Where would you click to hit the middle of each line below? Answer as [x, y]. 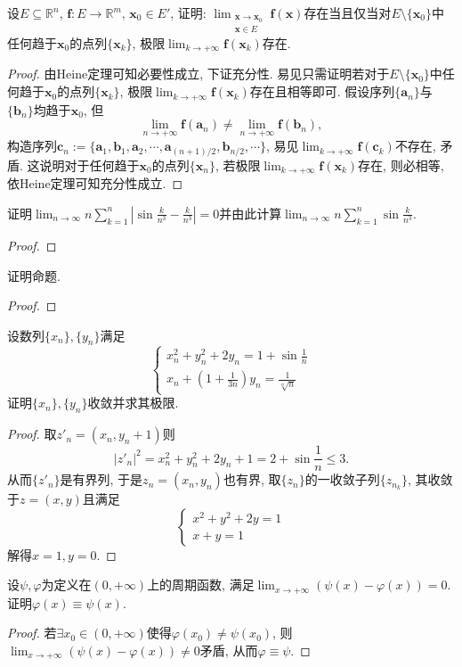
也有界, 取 [252, 479]
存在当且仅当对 [348, 12]
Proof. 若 [32, 633]
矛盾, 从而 [229, 651]
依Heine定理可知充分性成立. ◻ [95, 183]
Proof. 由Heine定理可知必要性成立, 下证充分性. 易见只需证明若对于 [199, 74]
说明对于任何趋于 [89, 165]
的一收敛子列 [342, 479]
